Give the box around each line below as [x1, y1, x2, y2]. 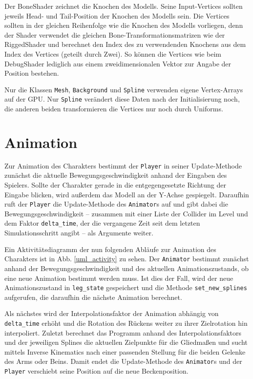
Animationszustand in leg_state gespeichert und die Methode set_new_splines [4, 282, 247, 293]
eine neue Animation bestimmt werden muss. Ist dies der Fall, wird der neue [4, 273, 233, 283]
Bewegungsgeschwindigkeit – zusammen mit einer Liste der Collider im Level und [4, 208, 248, 218]
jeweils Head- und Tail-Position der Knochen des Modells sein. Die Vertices [4, 10, 230, 21]
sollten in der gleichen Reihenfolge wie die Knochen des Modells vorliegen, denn [4, 20, 243, 30]
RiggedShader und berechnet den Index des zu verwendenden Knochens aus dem [4, 39, 246, 49]
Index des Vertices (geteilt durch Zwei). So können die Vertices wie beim [4, 48, 222, 59]
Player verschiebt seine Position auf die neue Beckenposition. [4, 366, 189, 376]
